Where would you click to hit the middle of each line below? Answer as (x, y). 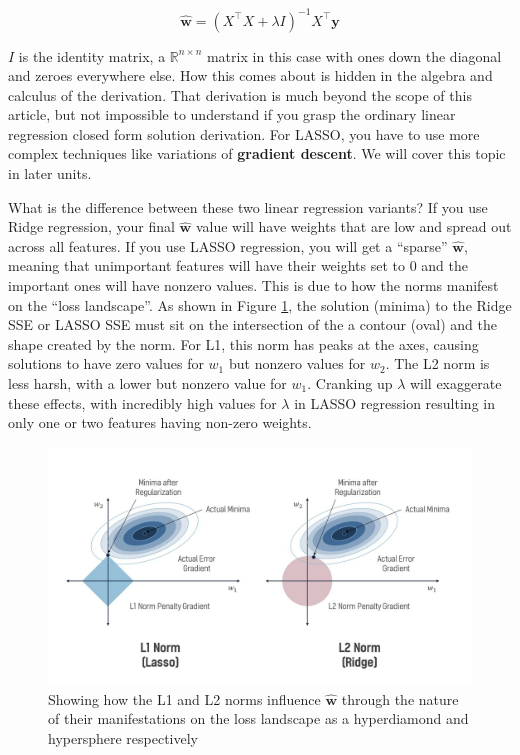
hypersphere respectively (123, 738)
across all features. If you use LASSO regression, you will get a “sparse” (228, 245)
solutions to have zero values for (106, 363)
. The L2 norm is (437, 363)
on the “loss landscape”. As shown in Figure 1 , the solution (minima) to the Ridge (260, 304)
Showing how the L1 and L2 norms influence (184, 698)
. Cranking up (350, 383)
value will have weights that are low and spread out (353, 226)
